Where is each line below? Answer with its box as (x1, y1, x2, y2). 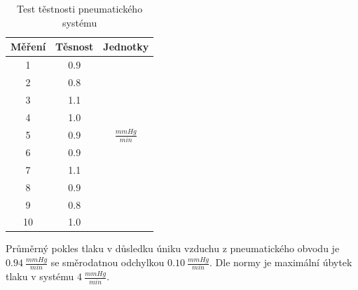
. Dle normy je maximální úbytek (209, 255, 352, 270)
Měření (11, 39, 46, 54)
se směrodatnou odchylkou (50, 255, 165, 270)
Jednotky (103, 39, 149, 54)
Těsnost (55, 39, 94, 54)
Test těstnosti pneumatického (17, 1, 143, 15)
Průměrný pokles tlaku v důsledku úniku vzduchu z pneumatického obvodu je (6, 241, 340, 256)
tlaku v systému (6, 269, 74, 284)
